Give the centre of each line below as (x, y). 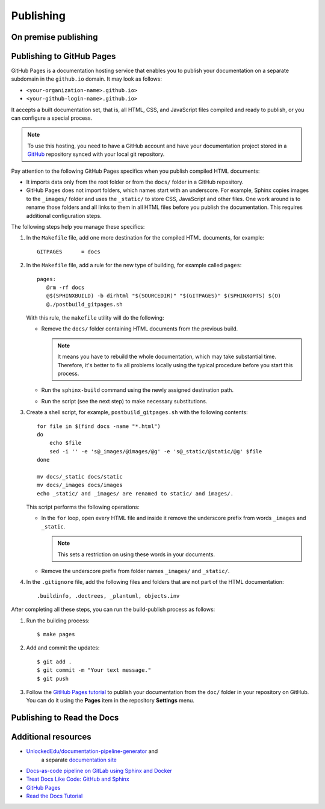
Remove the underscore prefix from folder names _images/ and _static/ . (135, 571)
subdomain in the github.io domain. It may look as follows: (87, 79)
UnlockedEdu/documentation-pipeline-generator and (92, 751)
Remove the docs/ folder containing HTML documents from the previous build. (140, 329)
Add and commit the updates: (63, 648)
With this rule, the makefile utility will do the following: (95, 318)
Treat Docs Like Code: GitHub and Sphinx (78, 779)
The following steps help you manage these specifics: (78, 226)
